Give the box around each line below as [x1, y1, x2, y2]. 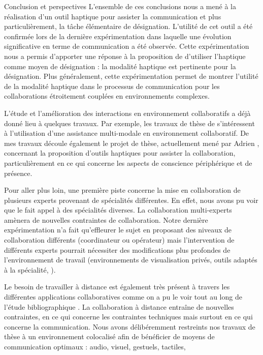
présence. [4, 167, 32, 178]
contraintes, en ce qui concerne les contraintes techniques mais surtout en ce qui [4, 311, 253, 322]
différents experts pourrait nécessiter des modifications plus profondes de [4, 244, 231, 255]
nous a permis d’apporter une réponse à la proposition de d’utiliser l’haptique [4, 50, 246, 61]
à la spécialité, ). [4, 264, 56, 275]
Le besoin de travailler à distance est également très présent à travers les [4, 281, 230, 292]
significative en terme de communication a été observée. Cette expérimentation [4, 41, 249, 51]
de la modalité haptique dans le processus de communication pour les [4, 80, 220, 91]
